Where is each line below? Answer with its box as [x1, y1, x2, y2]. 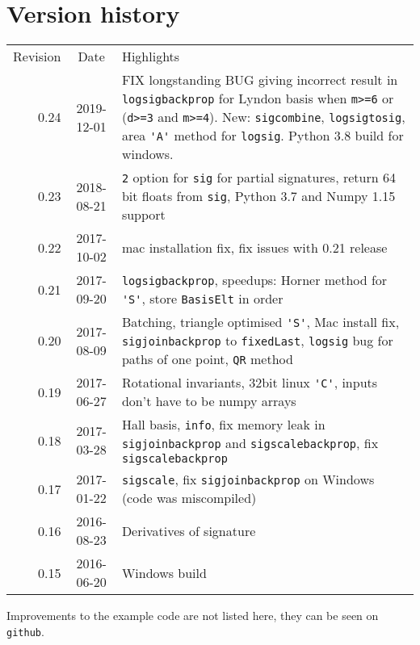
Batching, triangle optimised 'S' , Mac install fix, [121, 312, 400, 332]
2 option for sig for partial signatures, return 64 [121, 168, 396, 187]
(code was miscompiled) [121, 488, 257, 508]
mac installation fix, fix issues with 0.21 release [121, 237, 388, 257]
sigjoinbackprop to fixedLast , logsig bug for [121, 331, 393, 350]
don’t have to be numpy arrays [121, 392, 296, 411]
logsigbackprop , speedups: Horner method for [121, 270, 388, 290]
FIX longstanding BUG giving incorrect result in [121, 70, 398, 90]
